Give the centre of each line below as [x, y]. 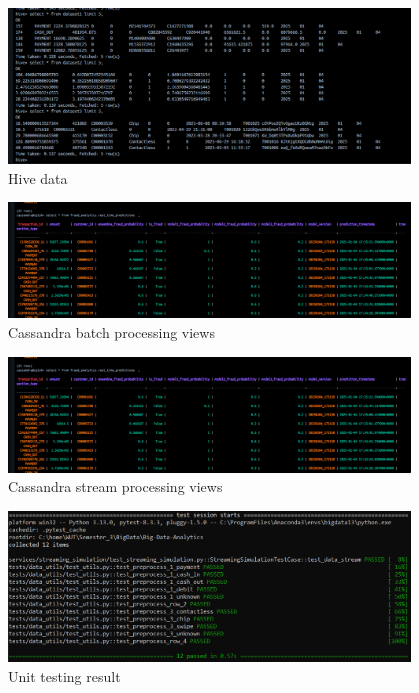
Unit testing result [64, 675]
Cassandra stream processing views [115, 486]
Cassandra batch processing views [111, 331]
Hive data [38, 177]
